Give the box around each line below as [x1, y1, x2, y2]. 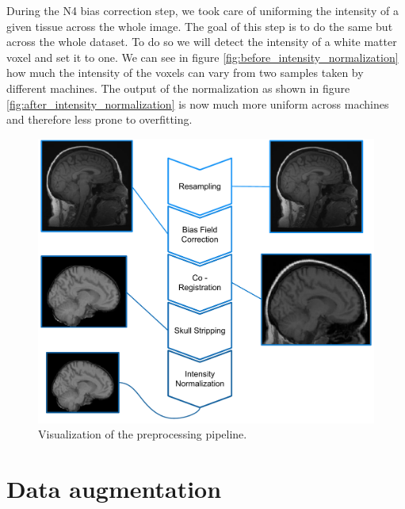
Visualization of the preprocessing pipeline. [38, 426, 247, 442]
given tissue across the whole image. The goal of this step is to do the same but [6, 17, 393, 34]
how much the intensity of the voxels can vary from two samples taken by [6, 64, 364, 81]
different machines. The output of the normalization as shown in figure [6, 79, 350, 96]
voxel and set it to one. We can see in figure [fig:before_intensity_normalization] [6, 48, 399, 65]
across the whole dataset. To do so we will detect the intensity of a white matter [6, 33, 397, 50]
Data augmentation [6, 473, 222, 505]
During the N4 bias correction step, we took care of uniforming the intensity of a [6, 2, 399, 18]
